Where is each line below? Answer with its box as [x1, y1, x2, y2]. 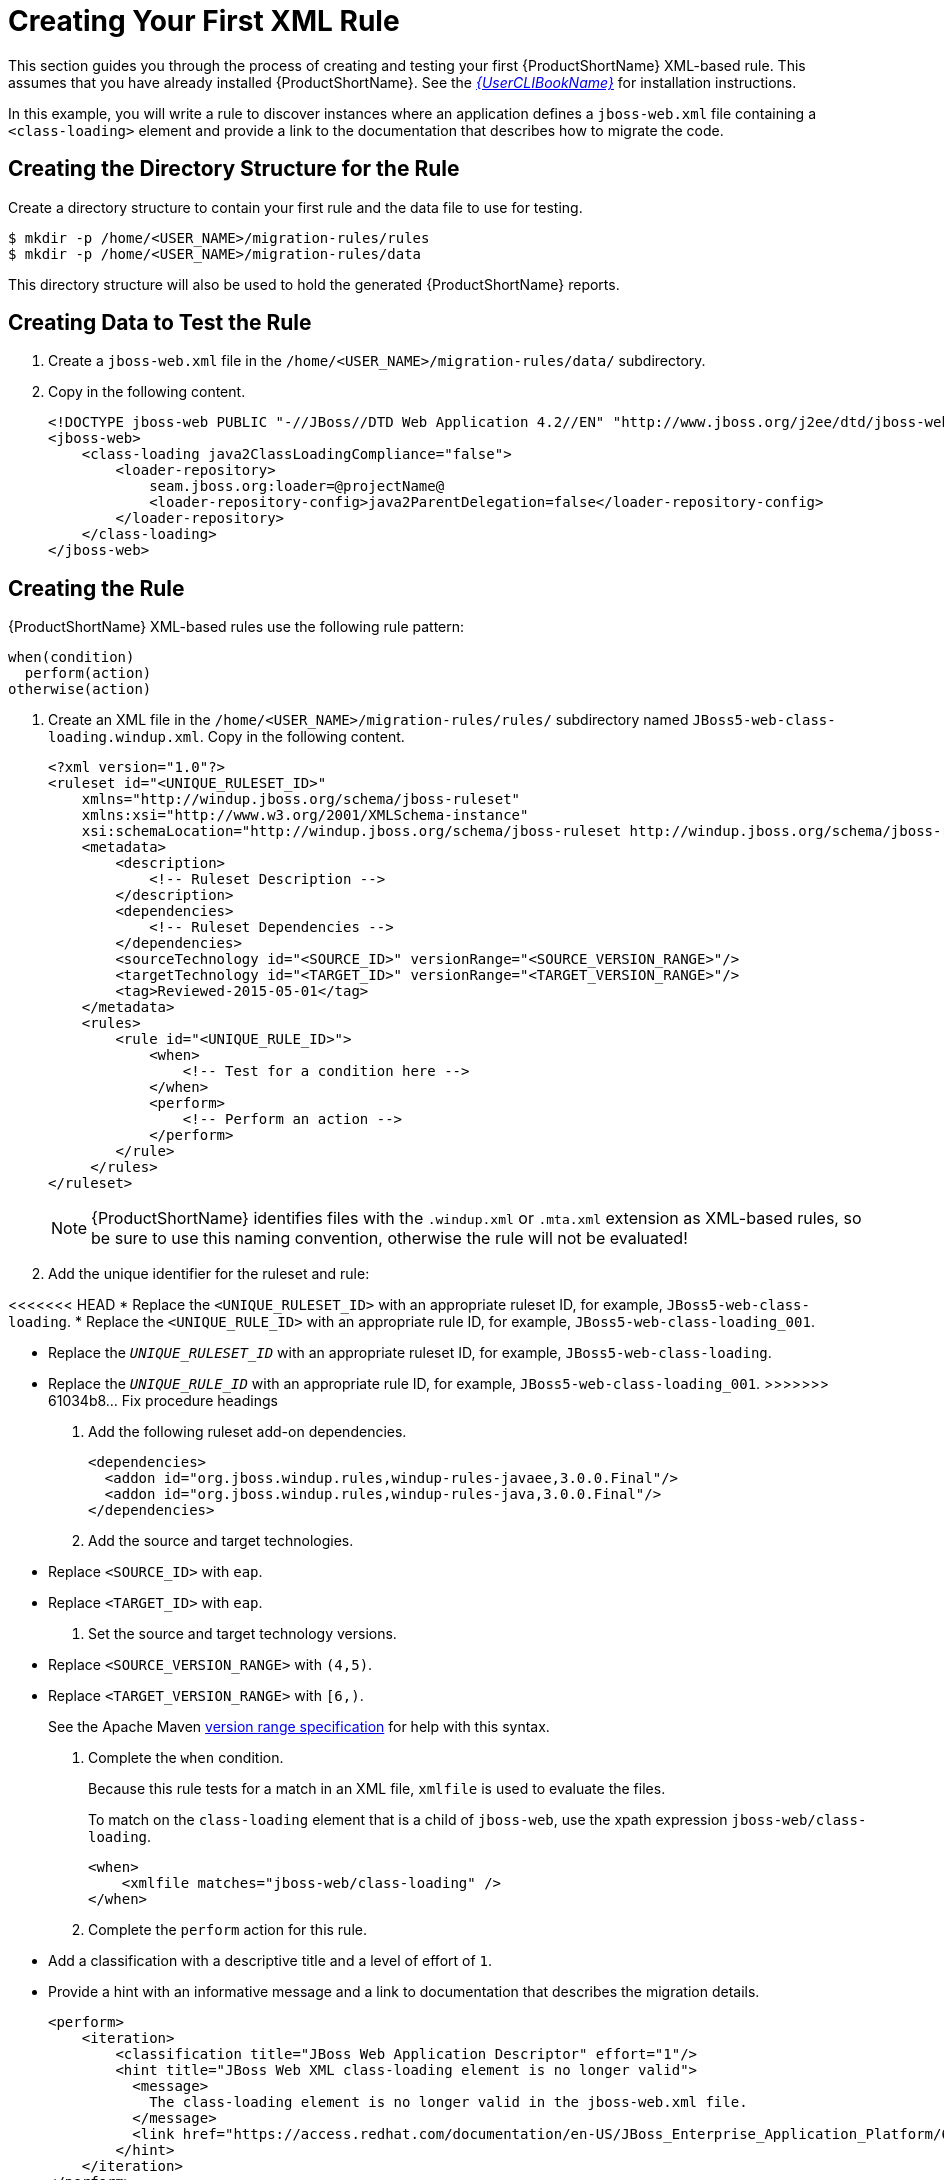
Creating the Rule [8, 575, 185, 601]
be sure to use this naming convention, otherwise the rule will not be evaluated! [91, 1228, 688, 1249]
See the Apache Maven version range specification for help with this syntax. [48, 1718, 550, 1736]
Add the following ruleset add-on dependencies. [88, 1423, 407, 1441]
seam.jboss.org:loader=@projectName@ [149, 478, 445, 495]
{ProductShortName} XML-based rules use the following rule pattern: [8, 618, 465, 636]
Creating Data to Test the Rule [8, 310, 312, 336]
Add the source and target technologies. [88, 1532, 354, 1550]
